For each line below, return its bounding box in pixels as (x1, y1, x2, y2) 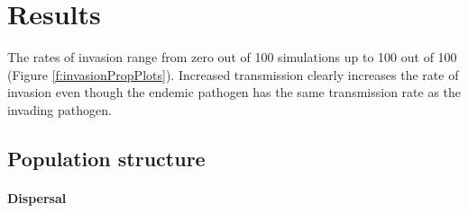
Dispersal (7, 188, 67, 207)
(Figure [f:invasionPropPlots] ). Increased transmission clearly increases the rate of (7, 65, 459, 84)
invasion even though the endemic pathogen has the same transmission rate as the (7, 83, 462, 102)
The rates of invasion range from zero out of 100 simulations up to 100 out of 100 (7, 48, 457, 67)
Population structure (7, 144, 206, 172)
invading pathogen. (7, 100, 112, 119)
